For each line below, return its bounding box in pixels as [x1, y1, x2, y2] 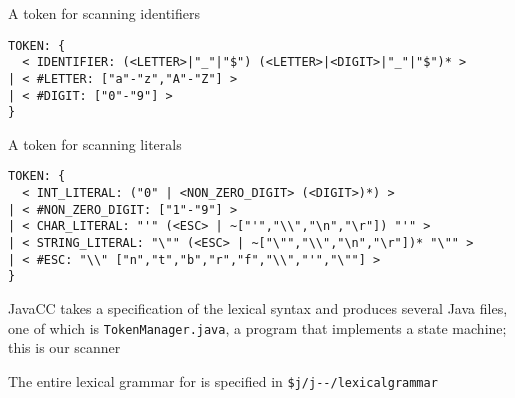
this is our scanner [8, 337, 121, 358]
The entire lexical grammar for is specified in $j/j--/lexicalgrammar [8, 370, 438, 391]
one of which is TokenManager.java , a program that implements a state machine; [8, 317, 507, 338]
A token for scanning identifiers [8, 3, 200, 23]
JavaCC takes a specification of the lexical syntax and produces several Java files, [8, 298, 508, 319]
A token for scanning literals [8, 133, 182, 154]
